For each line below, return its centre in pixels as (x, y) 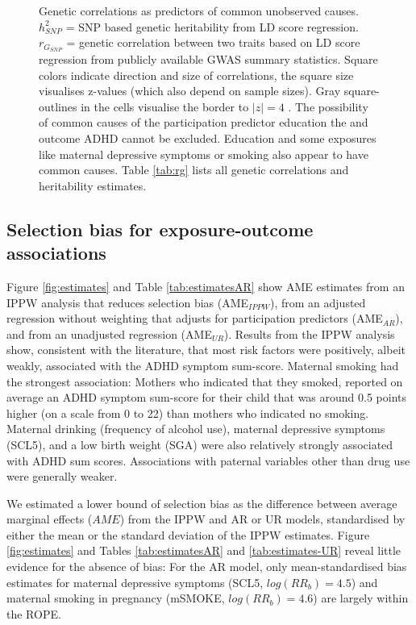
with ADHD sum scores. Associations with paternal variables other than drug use (208, 460)
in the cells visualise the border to (165, 106)
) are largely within (361, 598)
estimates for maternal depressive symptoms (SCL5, (135, 582)
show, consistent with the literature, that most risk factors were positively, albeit (206, 350)
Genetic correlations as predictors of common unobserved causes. (199, 10)
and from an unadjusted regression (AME (109, 333)
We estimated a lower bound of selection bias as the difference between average (202, 503)
